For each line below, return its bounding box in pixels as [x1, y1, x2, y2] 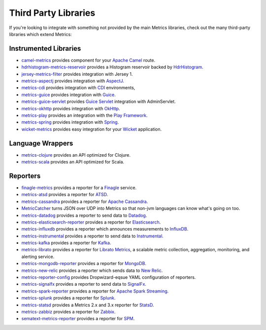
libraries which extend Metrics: [9, 31, 72, 37]
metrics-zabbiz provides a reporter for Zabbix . [21, 308, 116, 315]
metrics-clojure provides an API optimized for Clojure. [21, 152, 131, 158]
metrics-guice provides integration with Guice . [21, 92, 116, 98]
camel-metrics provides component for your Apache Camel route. [21, 57, 155, 63]
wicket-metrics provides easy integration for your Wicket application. [21, 126, 162, 132]
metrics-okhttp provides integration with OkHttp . [21, 105, 120, 111]
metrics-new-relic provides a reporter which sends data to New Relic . [21, 267, 163, 273]
